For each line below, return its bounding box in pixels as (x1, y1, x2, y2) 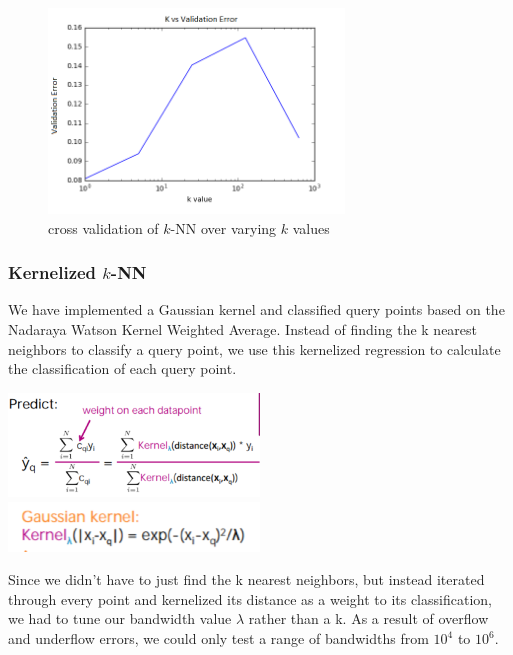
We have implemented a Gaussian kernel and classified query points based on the (8, 299, 505, 320)
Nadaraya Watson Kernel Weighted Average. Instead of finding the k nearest (8, 319, 478, 340)
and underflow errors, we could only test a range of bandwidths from (8, 628, 429, 649)
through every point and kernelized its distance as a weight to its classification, (8, 588, 492, 609)
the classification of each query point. (8, 358, 237, 379)
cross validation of (48, 217, 159, 238)
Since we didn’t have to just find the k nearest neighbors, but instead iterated (8, 569, 485, 590)
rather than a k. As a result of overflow (248, 608, 489, 629)
